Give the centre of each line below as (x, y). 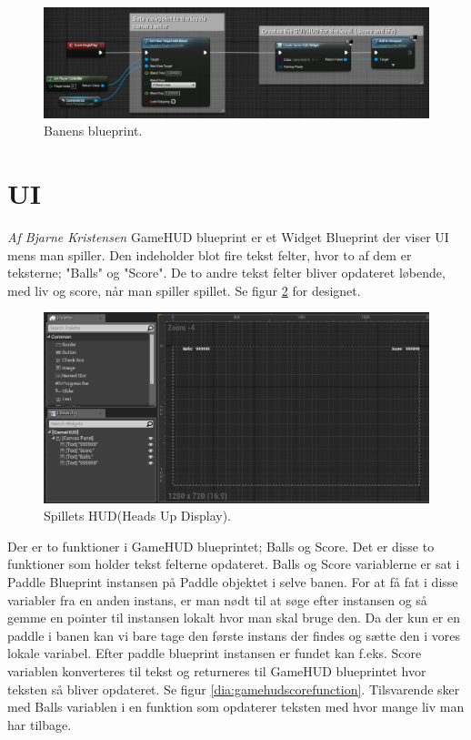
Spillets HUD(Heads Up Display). (137, 516)
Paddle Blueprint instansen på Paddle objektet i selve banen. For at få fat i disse (233, 582)
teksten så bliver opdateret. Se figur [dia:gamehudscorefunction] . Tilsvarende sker (234, 689)
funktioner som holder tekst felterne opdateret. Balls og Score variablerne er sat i (234, 564)
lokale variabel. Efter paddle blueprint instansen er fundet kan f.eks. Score (215, 653)
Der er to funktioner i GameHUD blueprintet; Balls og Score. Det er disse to (221, 546)
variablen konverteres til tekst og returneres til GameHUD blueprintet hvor (217, 671)
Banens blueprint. (93, 131)
